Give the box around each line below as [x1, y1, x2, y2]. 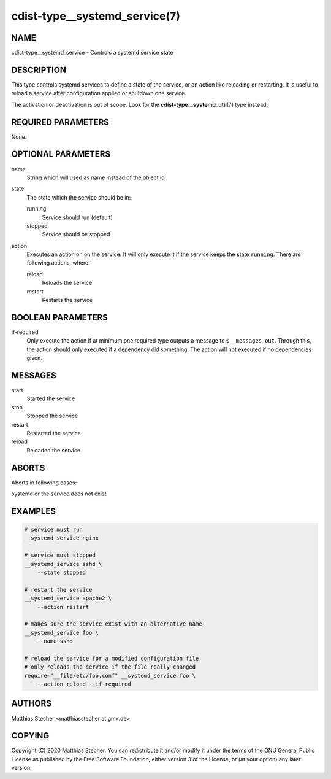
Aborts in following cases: [11, 479, 77, 486]
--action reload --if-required [37, 681, 131, 688]
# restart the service [24, 586, 93, 593]
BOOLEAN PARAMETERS [11, 312, 108, 322]
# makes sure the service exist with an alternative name [24, 621, 202, 627]
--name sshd [37, 638, 74, 645]
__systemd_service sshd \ [24, 560, 102, 567]
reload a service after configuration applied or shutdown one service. [11, 90, 186, 97]
